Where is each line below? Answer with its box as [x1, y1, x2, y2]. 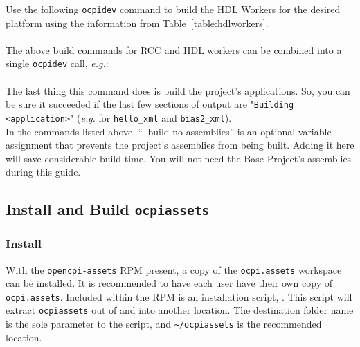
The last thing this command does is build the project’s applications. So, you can [6, 83, 350, 97]
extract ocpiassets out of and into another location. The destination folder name [6, 303, 354, 317]
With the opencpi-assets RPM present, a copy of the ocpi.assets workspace [6, 262, 342, 276]
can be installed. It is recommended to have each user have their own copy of [6, 276, 333, 290]
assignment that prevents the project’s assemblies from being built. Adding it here [6, 138, 354, 152]
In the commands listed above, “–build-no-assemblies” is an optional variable [6, 124, 332, 138]
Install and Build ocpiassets [6, 198, 210, 220]
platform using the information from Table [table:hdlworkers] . [6, 15, 269, 30]
